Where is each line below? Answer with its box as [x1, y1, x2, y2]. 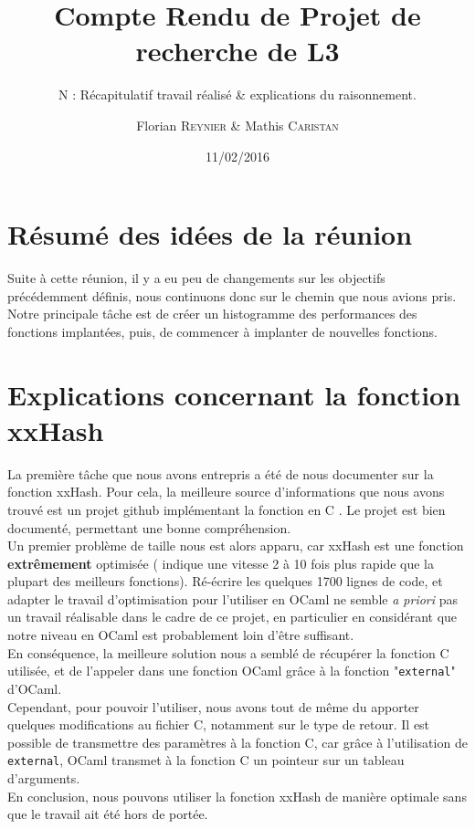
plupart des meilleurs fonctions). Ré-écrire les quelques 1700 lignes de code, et [7, 572, 443, 591]
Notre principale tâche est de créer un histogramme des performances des [7, 304, 417, 323]
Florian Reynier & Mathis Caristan [136, 115, 339, 134]
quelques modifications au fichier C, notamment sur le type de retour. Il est [7, 715, 430, 734]
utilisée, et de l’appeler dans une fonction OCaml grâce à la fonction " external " [7, 661, 456, 680]
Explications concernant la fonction [7, 375, 461, 413]
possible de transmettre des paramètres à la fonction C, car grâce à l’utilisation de [7, 732, 468, 751]
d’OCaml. [7, 678, 62, 698]
